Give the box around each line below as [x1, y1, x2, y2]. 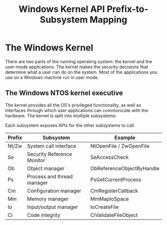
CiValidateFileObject [90, 212, 138, 219]
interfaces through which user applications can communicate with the [5, 107, 148, 113]
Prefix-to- [106, 3, 149, 15]
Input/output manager [27, 203, 79, 210]
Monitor [27, 157, 46, 164]
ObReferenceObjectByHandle [90, 165, 160, 172]
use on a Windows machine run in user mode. [5, 74, 99, 80]
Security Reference [27, 150, 72, 157]
